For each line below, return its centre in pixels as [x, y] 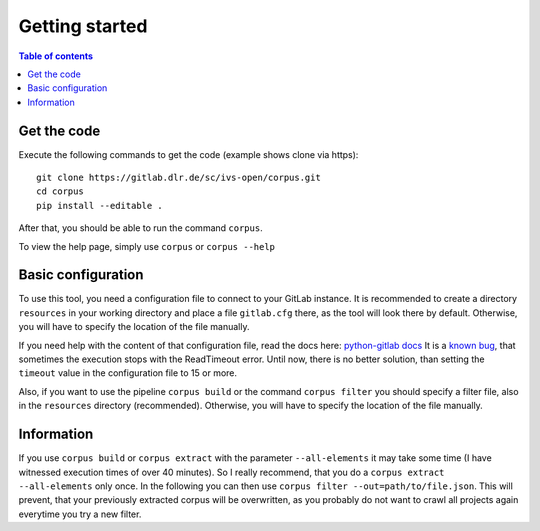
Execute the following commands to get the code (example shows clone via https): [188, 154]
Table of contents [56, 56]
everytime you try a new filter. [80, 514]
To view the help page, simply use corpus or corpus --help [146, 246]
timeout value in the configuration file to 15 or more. [128, 373]
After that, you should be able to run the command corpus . [141, 228]
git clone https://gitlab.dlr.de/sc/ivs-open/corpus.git [179, 178]
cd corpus [60, 191]
